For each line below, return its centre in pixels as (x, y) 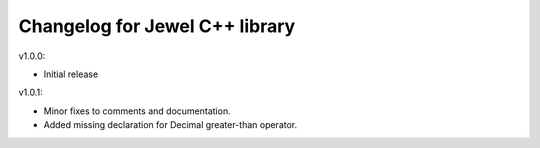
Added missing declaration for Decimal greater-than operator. (170, 125)
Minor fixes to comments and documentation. (137, 111)
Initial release (71, 74)
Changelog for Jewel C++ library (157, 26)
